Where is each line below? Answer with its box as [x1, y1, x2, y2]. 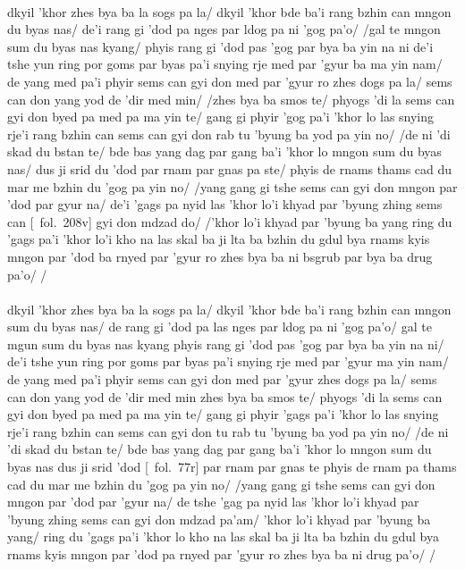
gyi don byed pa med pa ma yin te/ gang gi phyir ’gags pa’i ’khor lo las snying [7, 405, 439, 423]
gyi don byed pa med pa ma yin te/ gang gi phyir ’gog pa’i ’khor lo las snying [7, 107, 435, 126]
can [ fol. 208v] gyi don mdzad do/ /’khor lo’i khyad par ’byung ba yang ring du [7, 212, 452, 231]
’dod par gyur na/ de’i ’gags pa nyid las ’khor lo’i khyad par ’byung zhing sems [7, 195, 443, 214]
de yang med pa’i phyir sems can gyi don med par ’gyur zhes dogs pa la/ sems [7, 370, 437, 389]
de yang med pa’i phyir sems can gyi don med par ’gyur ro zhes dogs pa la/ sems [7, 71, 452, 90]
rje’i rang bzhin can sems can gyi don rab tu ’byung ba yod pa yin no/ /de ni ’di [7, 124, 451, 143]
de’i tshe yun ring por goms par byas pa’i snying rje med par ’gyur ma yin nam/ [7, 352, 449, 371]
